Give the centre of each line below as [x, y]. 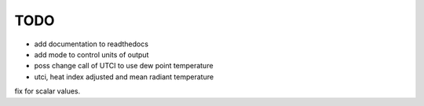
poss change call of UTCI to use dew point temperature [124, 66]
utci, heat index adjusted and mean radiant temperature [124, 77]
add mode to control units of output [91, 54]
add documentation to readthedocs [91, 44]
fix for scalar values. [48, 91]
